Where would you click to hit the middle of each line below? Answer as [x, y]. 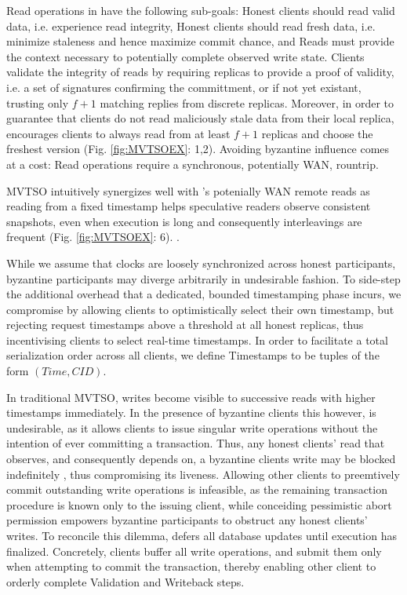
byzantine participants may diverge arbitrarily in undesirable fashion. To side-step [203, 278]
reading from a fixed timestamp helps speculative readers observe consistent [189, 206]
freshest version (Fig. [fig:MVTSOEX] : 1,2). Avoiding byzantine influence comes [198, 149]
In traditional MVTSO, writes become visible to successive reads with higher [191, 397]
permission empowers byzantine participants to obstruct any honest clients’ [187, 520]
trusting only [38, 102]
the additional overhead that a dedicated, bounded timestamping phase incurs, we [204, 294]
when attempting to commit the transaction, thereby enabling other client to [191, 566]
